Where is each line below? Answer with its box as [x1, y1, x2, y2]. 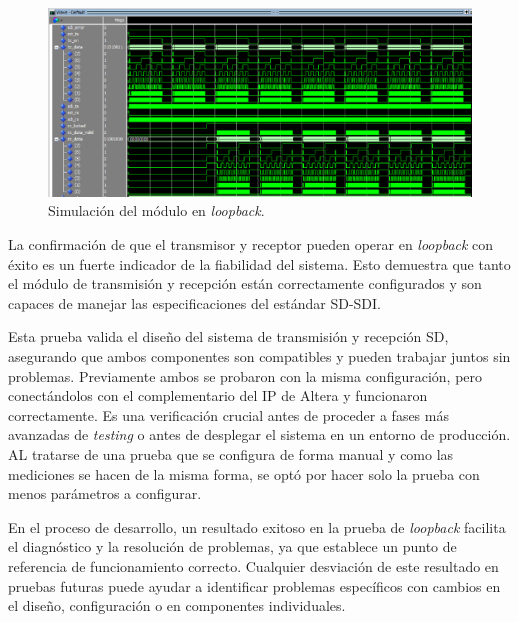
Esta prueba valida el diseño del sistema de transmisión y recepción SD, [8, 326, 449, 347]
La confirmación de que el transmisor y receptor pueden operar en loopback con [8, 234, 494, 254]
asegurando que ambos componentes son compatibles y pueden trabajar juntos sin [8, 345, 511, 366]
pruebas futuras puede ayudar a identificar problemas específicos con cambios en [8, 575, 501, 596]
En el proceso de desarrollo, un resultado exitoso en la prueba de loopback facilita [8, 516, 506, 537]
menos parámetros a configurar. [8, 483, 202, 504]
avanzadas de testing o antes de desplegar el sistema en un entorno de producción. [8, 424, 511, 445]
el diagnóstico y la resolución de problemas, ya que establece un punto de [8, 536, 457, 557]
